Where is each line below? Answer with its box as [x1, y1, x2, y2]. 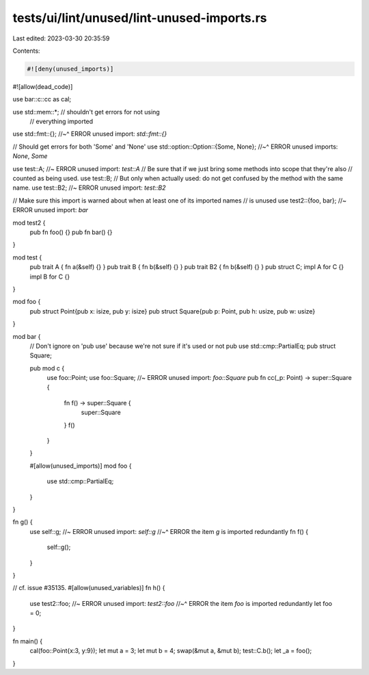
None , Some [12, 152, 48, 160]
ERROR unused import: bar [12, 206, 89, 214]
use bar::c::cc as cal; [12, 95, 72, 103]
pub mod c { [29, 364, 65, 372]
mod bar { [12, 332, 41, 340]
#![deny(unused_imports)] [27, 65, 114, 73]
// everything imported [29, 117, 94, 126]
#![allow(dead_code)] [12, 82, 73, 90]
